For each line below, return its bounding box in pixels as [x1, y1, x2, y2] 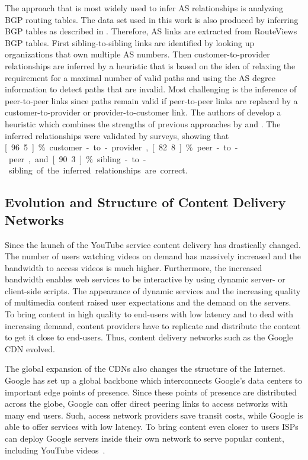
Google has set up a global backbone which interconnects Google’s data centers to [5, 374, 303, 387]
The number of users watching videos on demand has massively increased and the [5, 250, 301, 262]
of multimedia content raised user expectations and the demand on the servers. [5, 296, 291, 308]
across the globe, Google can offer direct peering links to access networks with [5, 397, 288, 410]
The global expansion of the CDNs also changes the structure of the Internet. [5, 362, 285, 375]
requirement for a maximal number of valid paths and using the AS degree [5, 71, 275, 83]
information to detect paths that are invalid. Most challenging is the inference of [5, 83, 297, 95]
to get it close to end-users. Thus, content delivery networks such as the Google [5, 331, 293, 343]
